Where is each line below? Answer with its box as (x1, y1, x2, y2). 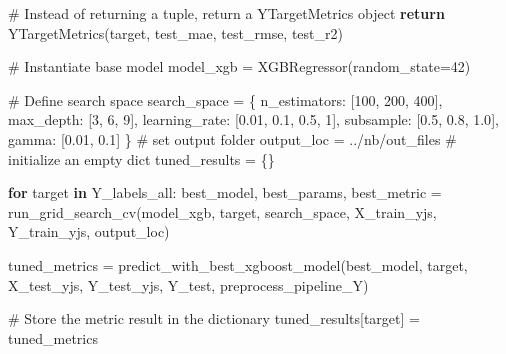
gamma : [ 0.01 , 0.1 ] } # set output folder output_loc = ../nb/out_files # (8, 128, 457, 149)
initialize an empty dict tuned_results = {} (8, 148, 275, 169)
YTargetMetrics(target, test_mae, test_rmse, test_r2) (8, 22, 343, 43)
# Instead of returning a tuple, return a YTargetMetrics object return (8, 3, 445, 23)
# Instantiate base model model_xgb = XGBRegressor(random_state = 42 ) (8, 56, 471, 77)
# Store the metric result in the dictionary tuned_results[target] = (8, 308, 420, 329)
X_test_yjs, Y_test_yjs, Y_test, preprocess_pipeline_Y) (8, 274, 369, 295)
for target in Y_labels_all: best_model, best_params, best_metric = (8, 182, 442, 203)
